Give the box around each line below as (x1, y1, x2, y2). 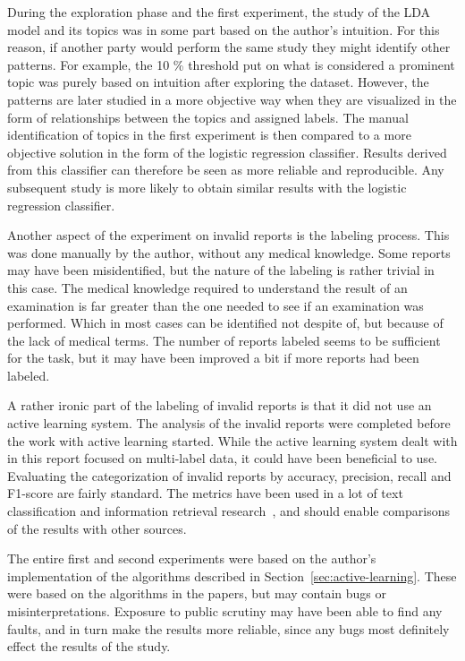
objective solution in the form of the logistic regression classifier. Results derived (7, 142, 447, 161)
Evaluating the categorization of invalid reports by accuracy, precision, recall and (7, 466, 452, 485)
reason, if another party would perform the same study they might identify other (7, 38, 451, 56)
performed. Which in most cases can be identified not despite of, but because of (7, 313, 444, 332)
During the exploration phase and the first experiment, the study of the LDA (7, 3, 431, 21)
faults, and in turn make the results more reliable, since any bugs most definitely (7, 619, 450, 638)
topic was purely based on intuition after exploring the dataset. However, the (7, 73, 429, 91)
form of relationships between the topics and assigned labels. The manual (7, 107, 409, 126)
